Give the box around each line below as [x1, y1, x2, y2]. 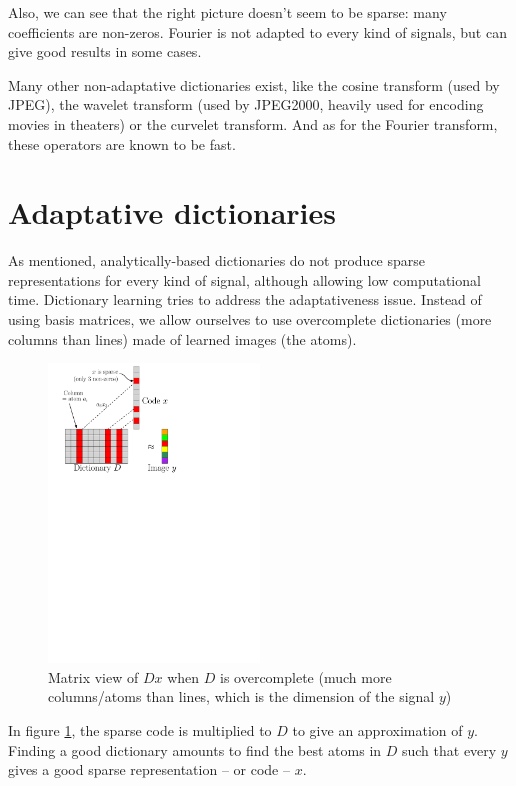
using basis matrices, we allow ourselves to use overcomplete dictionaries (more [8, 309, 492, 330]
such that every [401, 739, 497, 760]
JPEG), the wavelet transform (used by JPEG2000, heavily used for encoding [8, 94, 484, 115]
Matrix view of [48, 666, 139, 687]
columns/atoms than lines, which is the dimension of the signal [48, 686, 435, 707]
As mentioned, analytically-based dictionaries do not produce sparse [8, 250, 426, 271]
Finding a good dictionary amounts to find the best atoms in [8, 739, 382, 760]
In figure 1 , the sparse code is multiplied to [8, 719, 272, 740]
